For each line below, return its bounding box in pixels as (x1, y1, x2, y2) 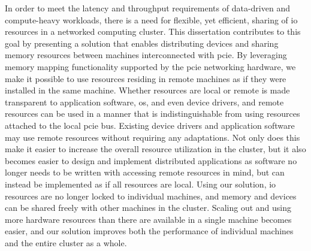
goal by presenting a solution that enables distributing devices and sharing (5, 37, 279, 49)
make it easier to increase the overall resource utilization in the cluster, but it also (5, 143, 306, 155)
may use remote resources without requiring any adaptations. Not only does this (5, 131, 300, 143)
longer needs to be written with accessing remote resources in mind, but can (5, 166, 285, 179)
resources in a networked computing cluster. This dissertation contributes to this (5, 25, 301, 38)
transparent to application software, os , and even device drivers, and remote (5, 95, 284, 108)
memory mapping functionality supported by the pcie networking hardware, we (5, 60, 296, 72)
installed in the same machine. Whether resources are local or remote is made (5, 84, 290, 96)
